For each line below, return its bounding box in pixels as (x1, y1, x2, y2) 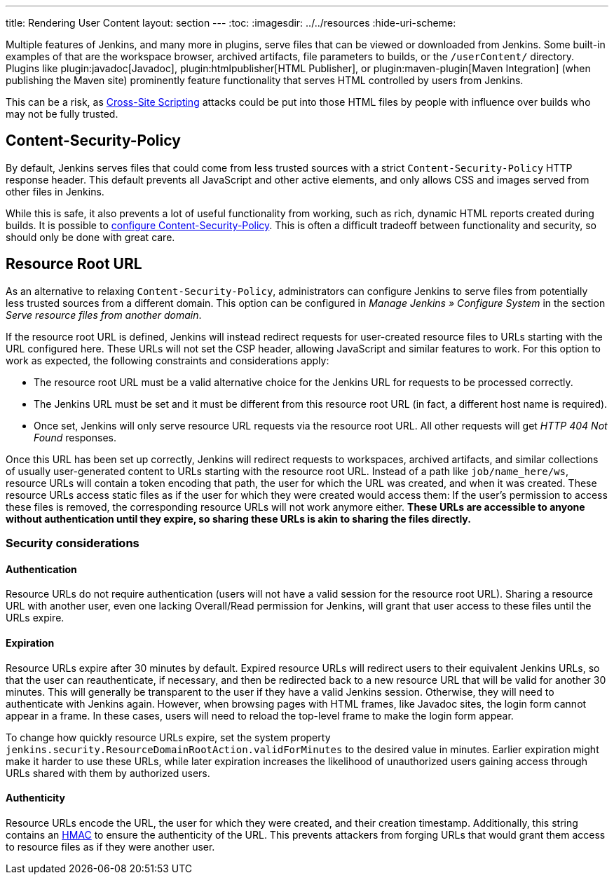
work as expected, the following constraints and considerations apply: (6, 354, 329, 366)
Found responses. (34, 431, 117, 444)
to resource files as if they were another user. (6, 840, 215, 853)
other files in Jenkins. (6, 185, 104, 198)
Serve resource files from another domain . (6, 308, 202, 321)
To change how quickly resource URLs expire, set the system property (6, 731, 331, 743)
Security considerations (6, 536, 139, 551)
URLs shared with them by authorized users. (6, 766, 210, 779)
